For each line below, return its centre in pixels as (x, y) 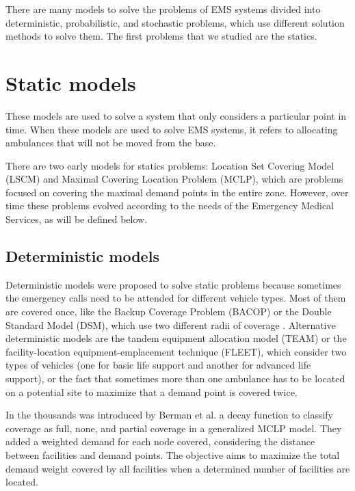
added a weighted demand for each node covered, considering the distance (160, 441)
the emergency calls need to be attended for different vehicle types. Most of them (176, 298)
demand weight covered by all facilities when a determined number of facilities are (178, 468)
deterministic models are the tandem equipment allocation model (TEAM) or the (176, 338)
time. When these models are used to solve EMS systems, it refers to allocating (172, 129)
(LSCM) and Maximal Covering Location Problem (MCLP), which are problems (174, 179)
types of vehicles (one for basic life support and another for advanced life (158, 365)
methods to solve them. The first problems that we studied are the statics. (161, 36)
